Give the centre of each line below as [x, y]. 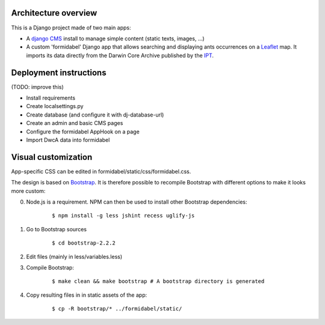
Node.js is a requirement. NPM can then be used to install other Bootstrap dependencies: [137, 202]
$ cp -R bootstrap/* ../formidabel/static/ [117, 309]
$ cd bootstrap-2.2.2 [84, 243]
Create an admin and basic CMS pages [75, 123]
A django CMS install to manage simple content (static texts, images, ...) [115, 38]
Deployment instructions [59, 72]
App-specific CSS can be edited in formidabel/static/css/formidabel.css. [101, 171]
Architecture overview [54, 13]
